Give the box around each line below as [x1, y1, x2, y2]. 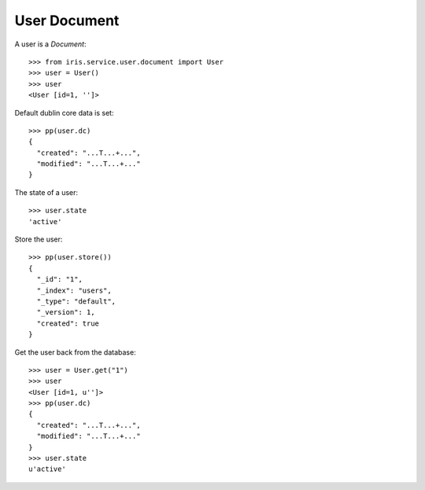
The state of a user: [14, 187, 79, 197]
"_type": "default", [36, 297, 116, 306]
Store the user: [14, 234, 63, 244]
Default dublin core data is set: [14, 108, 114, 117]
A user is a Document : [14, 39, 87, 49]
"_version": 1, [36, 308, 95, 317]
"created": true [36, 319, 100, 328]
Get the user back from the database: [14, 347, 137, 357]
